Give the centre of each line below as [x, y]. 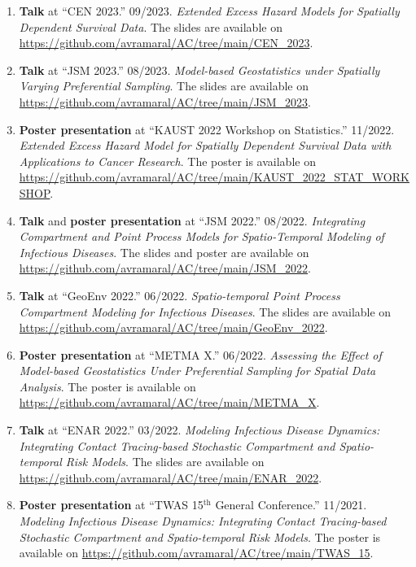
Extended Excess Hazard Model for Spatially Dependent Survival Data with [205, 145]
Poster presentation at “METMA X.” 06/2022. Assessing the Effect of [200, 354]
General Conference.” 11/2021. [291, 505]
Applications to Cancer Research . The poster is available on [167, 161]
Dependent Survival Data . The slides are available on [151, 26]
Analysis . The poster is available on [107, 386]
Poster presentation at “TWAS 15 [111, 505]
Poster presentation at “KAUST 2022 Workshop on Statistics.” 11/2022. [207, 129]
